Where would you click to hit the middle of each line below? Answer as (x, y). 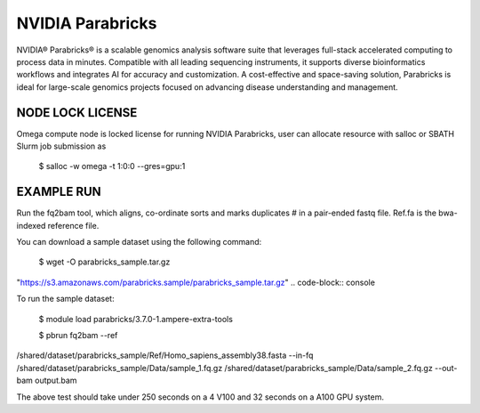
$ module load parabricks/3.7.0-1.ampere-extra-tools (136, 319)
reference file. (73, 225)
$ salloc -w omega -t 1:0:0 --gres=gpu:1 (112, 166)
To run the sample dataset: (65, 299)
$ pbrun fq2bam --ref (78, 336)
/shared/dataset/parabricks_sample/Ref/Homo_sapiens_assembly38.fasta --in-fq (165, 355)
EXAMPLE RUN (59, 192)
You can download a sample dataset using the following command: (139, 242)
